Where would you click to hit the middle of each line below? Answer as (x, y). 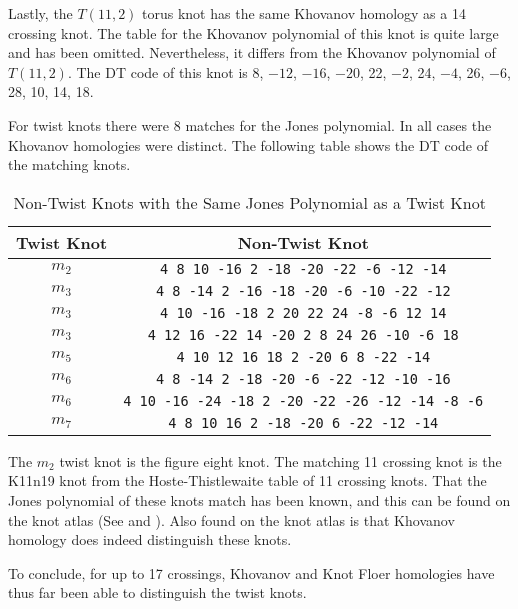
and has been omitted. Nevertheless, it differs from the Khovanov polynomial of (252, 52)
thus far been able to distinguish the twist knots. (157, 592)
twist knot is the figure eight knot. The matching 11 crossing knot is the (280, 460)
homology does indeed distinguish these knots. (150, 539)
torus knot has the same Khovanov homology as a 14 (304, 13)
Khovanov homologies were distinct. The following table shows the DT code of (248, 144)
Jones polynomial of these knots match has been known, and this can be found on (259, 499)
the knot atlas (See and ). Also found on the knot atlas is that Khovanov (231, 519)
